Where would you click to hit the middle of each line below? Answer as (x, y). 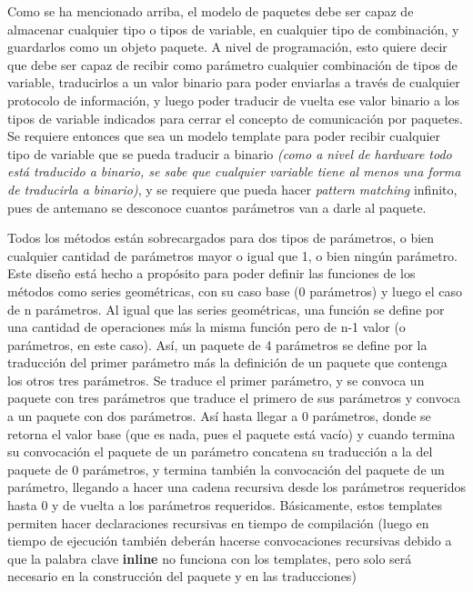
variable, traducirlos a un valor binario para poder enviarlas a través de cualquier (234, 82)
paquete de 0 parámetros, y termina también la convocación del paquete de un (226, 469)
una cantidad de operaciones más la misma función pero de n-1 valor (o (206, 327)
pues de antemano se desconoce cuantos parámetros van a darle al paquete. (217, 207)
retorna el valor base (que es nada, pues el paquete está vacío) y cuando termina (231, 433)
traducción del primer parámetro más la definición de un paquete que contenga (227, 362)
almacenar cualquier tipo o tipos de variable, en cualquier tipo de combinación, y (233, 29)
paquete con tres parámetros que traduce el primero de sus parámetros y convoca (234, 398)
